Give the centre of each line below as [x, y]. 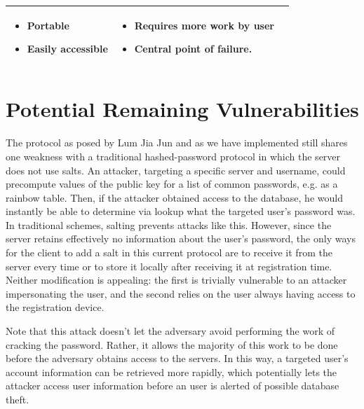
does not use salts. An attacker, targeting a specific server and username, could [176, 170]
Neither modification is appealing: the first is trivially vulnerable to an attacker [176, 280]
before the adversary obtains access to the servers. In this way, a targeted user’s [177, 358]
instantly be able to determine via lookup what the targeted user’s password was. [181, 211]
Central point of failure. [193, 49]
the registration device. [55, 307]
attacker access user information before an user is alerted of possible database [173, 386]
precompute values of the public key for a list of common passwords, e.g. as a [172, 184]
